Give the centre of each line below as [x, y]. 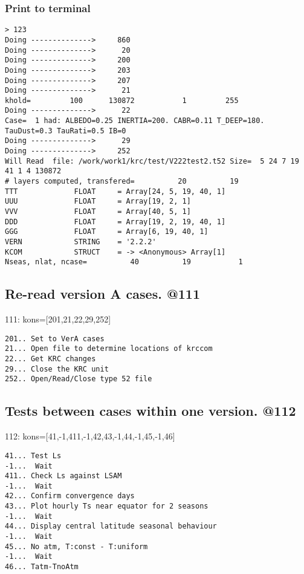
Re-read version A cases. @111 [102, 294]
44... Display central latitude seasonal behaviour [111, 526]
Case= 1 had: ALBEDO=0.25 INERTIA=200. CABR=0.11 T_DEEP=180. [135, 121]
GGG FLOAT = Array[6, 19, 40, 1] [107, 232]
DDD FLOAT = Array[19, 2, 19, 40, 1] [115, 222]
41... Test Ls [33, 456]
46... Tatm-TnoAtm [42, 567]
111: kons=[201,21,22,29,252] [58, 319]
